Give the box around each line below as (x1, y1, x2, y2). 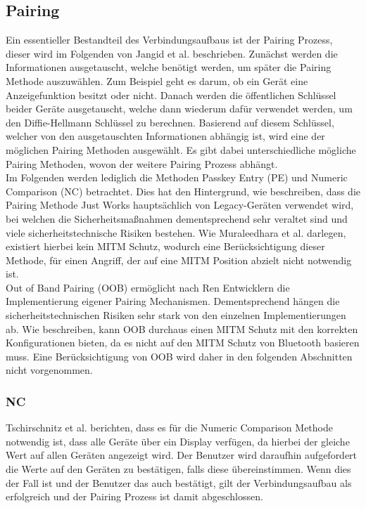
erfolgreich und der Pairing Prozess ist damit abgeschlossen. (6, 489, 263, 504)
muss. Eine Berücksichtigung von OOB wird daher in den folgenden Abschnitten (6, 349, 353, 363)
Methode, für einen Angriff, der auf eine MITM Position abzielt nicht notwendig (6, 252, 352, 267)
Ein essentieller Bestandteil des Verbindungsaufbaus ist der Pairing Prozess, (6, 32, 333, 47)
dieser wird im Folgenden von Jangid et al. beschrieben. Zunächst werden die (6, 46, 338, 60)
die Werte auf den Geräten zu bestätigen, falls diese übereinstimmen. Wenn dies (6, 462, 351, 476)
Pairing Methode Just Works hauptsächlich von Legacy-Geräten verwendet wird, (6, 197, 354, 212)
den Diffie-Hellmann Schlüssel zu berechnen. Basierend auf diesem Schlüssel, (6, 115, 334, 129)
